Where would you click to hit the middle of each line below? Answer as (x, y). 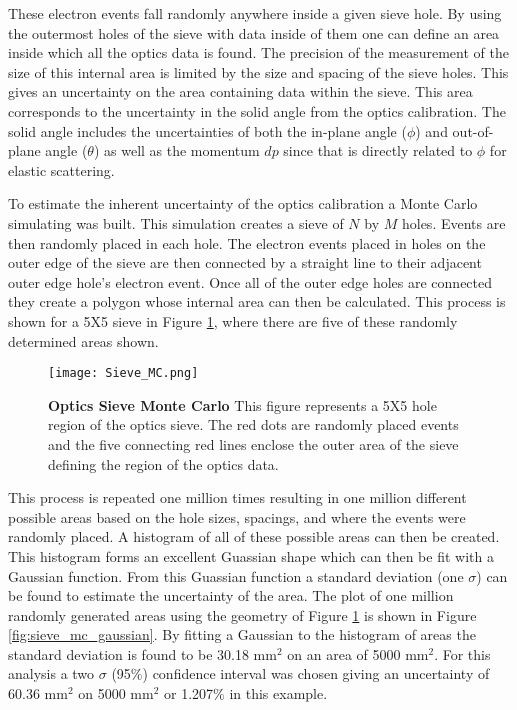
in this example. (278, 693)
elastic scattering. (61, 169)
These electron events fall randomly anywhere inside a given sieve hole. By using (255, 13)
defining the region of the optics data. (163, 463)
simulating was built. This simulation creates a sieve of (176, 222)
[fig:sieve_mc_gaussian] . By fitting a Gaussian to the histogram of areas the (242, 634)
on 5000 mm (116, 693)
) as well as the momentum (176, 150)
